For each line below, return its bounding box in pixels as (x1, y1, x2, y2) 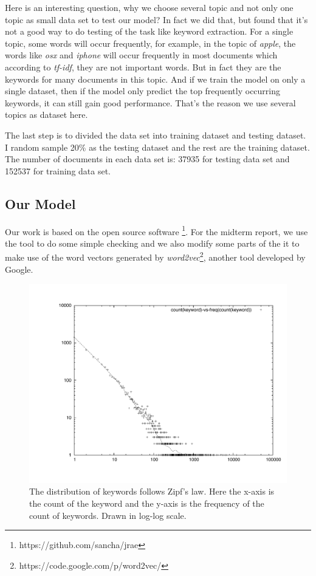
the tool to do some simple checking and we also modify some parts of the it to (5, 236, 300, 249)
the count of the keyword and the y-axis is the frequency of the (29, 496, 264, 509)
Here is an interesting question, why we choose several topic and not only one (5, 1, 294, 13)
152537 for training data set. (5, 164, 111, 177)
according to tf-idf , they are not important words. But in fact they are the (5, 60, 281, 73)
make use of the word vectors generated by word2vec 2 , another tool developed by (5, 249, 306, 264)
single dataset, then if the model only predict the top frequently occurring (5, 84, 281, 97)
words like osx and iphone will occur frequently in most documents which (5, 49, 278, 61)
